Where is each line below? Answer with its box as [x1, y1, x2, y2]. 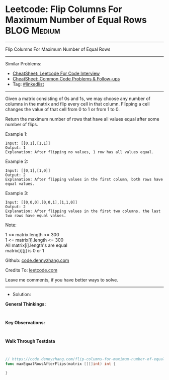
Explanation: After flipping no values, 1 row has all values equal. [5, 149, 154, 154]
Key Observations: [5, 319, 45, 325]
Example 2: [5, 158, 29, 164]
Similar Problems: [5, 60, 42, 66]
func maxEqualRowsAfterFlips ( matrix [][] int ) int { [5, 361, 116, 366]
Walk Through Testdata [5, 338, 55, 344]
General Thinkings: [5, 301, 46, 307]
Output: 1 [5, 145, 26, 150]
